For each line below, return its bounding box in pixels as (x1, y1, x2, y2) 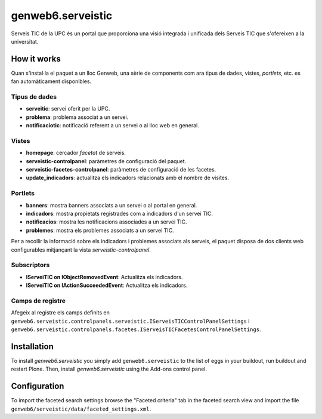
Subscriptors (11, 261, 50, 269)
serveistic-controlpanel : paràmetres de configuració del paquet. (26, 157, 187, 164)
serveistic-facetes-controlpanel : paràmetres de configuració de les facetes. (26, 166, 216, 173)
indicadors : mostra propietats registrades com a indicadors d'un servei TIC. (26, 210, 213, 217)
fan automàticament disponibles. (11, 78, 92, 85)
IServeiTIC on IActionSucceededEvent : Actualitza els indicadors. (26, 282, 188, 289)
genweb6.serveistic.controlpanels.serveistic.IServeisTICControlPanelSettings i (11, 317, 250, 325)
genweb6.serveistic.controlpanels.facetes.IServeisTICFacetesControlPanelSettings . (11, 326, 261, 333)
